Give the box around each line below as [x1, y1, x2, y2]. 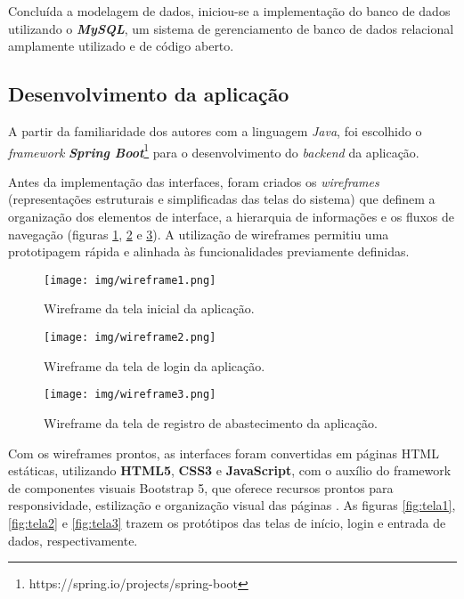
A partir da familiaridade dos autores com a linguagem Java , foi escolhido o [8, 121, 422, 140]
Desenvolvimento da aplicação [8, 80, 289, 108]
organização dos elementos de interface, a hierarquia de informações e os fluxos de [8, 207, 455, 226]
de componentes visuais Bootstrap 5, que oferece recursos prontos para [8, 478, 394, 497]
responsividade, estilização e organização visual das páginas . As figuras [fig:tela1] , [8, 496, 456, 514]
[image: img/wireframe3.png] [44, 388, 216, 401]
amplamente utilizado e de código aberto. [8, 36, 234, 55]
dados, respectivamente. [8, 530, 138, 549]
